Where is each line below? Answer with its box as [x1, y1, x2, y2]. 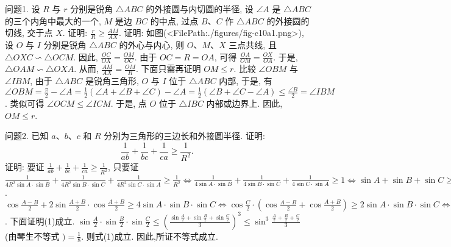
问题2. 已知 [5, 129, 49, 142]
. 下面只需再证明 [135, 62, 201, 75]
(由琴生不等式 [5, 229, 60, 242]
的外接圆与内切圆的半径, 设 [146, 2, 254, 15]
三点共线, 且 [229, 38, 277, 51]
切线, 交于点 [5, 26, 53, 39]
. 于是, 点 [110, 97, 147, 110]
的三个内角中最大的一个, [5, 14, 101, 27]
